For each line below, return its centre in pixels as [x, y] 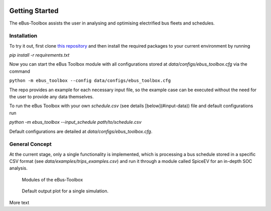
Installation [23, 36]
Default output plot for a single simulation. [65, 191]
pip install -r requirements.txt [39, 55]
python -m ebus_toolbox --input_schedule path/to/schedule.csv [75, 122]
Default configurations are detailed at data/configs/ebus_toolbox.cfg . [81, 131]
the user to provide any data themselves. [51, 97]
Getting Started [34, 11]
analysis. [18, 168]
